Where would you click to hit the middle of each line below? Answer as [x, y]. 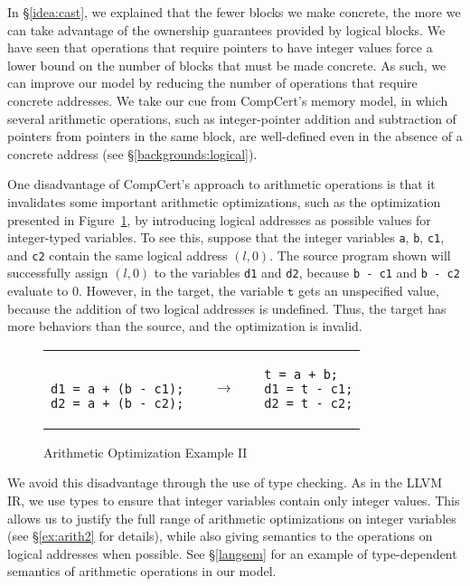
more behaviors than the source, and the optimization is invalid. [185, 326]
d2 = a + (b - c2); [117, 403]
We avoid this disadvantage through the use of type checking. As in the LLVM [225, 482]
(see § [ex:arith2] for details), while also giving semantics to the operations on [220, 536]
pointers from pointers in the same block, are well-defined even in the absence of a [235, 136]
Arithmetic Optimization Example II [146, 452]
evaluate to [38, 291]
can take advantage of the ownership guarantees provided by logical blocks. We [226, 29]
